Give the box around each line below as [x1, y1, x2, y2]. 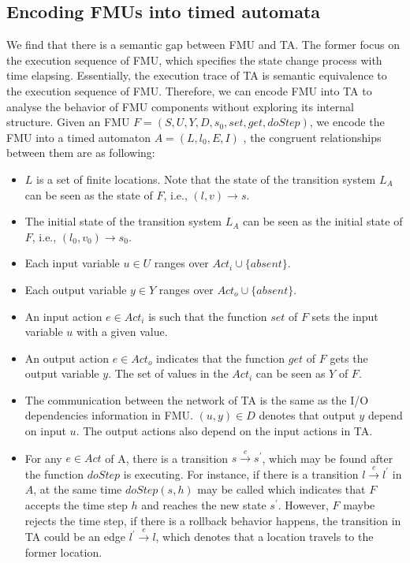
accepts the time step [24, 497, 128, 513]
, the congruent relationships [243, 129, 382, 145]
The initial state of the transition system [24, 213, 222, 229]
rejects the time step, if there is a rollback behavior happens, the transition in [24, 512, 401, 528]
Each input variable [24, 255, 120, 271]
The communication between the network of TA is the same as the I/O [24, 391, 369, 408]
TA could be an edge [24, 528, 125, 545]
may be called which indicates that [197, 481, 366, 498]
